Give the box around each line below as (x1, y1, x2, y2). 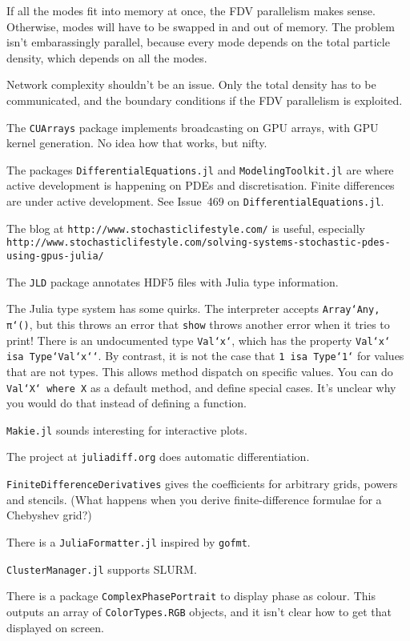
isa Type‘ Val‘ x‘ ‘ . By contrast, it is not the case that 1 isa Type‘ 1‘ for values (6, 347, 404, 364)
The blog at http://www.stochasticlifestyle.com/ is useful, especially (6, 219, 365, 236)
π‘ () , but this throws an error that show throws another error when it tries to (6, 316, 390, 332)
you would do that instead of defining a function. (6, 395, 247, 411)
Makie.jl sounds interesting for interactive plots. (6, 421, 247, 438)
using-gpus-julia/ (6, 250, 104, 262)
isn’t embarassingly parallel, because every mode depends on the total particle (6, 34, 390, 50)
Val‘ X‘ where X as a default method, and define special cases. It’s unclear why (6, 379, 396, 395)
